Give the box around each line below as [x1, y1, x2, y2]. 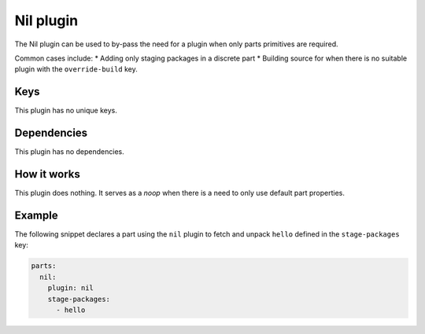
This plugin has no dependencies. [14, 147, 125, 156]
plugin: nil [47, 284, 94, 292]
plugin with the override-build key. [14, 64, 138, 74]
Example [14, 208, 58, 222]
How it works [14, 167, 80, 181]
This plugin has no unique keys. [14, 106, 117, 116]
